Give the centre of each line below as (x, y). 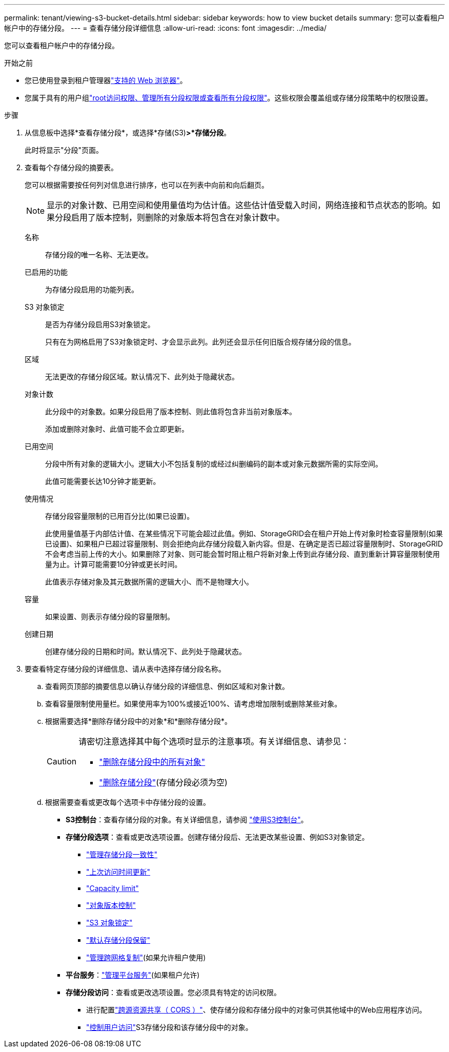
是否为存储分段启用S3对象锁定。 (100, 324)
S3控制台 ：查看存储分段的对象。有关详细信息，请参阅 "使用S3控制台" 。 (187, 820)
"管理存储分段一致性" (122, 854)
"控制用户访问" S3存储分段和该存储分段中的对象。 (169, 1027)
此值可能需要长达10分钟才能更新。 (103, 481)
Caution (62, 761)
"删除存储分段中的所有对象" (152, 762)
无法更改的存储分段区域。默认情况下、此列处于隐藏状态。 (142, 377)
